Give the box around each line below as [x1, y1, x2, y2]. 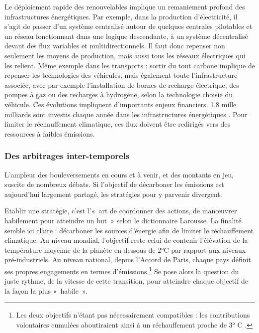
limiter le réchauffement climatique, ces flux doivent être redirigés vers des [4, 119, 230, 129]
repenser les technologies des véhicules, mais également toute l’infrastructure [4, 70, 238, 80]
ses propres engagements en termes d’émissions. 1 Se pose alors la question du [4, 264, 239, 276]
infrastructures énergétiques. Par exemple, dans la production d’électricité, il [4, 11, 238, 21]
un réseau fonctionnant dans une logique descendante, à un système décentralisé [4, 30, 248, 41]
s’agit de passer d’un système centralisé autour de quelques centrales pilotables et [4, 21, 253, 31]
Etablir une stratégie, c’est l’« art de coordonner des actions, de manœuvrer [4, 205, 237, 216]
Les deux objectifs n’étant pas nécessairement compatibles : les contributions [16, 310, 250, 320]
